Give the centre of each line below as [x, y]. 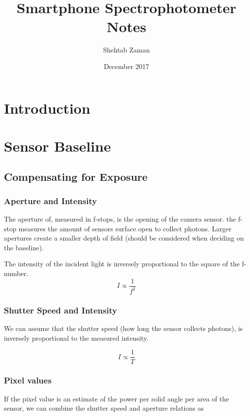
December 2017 [126, 66]
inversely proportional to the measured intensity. [76, 338]
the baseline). [24, 247]
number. [16, 273]
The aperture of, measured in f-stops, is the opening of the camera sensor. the [120, 219]
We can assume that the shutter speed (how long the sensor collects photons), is [124, 328]
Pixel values [28, 380]
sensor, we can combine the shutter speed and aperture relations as [104, 408]
